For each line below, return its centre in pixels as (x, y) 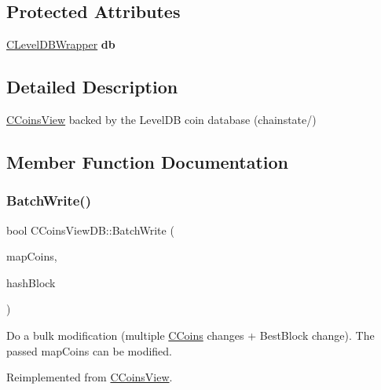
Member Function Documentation (148, 161)
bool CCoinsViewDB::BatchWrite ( (90, 230)
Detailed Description (92, 87)
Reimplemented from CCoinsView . (90, 377)
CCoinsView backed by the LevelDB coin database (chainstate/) (161, 119)
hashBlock (31, 282)
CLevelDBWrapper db (61, 44)
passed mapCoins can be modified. (90, 350)
